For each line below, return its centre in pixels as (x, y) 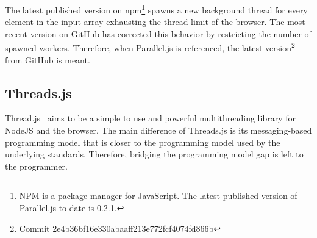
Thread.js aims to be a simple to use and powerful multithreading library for (150, 118)
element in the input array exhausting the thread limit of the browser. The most (155, 22)
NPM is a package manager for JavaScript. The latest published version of (158, 196)
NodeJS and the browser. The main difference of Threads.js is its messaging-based (158, 130)
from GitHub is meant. (48, 60)
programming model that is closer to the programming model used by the (143, 142)
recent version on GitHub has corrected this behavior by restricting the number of (158, 33)
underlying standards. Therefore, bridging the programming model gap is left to (154, 154)
